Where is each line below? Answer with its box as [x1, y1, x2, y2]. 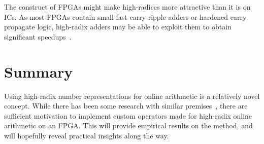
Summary [4, 61, 73, 82]
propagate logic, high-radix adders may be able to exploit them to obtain [4, 21, 232, 32]
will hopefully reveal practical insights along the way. [4, 130, 169, 140]
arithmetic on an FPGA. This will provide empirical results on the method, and [4, 120, 253, 131]
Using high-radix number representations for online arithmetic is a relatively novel [4, 90, 260, 101]
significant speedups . [4, 31, 72, 42]
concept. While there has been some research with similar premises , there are [4, 100, 248, 111]
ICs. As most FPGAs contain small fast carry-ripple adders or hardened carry [4, 11, 247, 22]
